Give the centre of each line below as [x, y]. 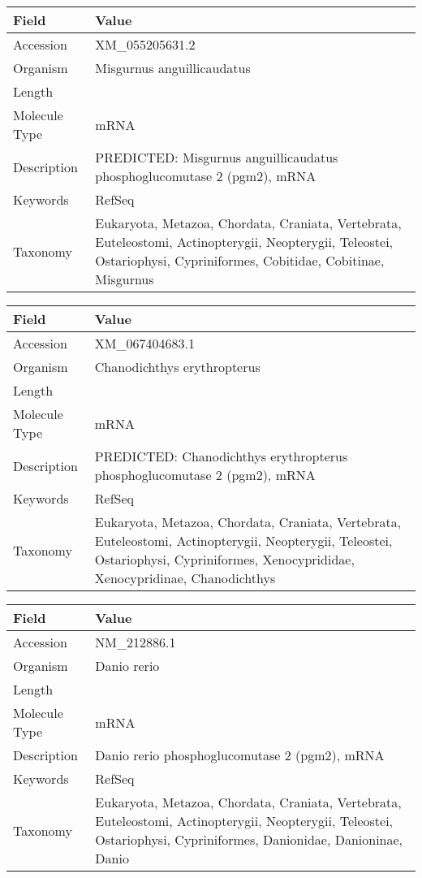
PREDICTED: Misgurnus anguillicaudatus [217, 157]
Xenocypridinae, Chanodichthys [185, 578]
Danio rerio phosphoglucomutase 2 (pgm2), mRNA [240, 755]
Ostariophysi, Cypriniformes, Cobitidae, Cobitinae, [240, 260]
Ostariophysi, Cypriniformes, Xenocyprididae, [224, 559]
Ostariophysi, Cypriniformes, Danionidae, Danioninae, [249, 839]
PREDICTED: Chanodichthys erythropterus [221, 456]
